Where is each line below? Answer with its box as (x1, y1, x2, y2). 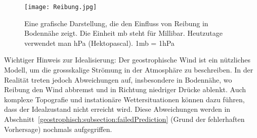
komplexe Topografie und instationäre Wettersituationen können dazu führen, (4, 94, 245, 104)
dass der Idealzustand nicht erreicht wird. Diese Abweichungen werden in (4, 104, 231, 114)
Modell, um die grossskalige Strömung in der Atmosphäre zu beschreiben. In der (4, 64, 253, 75)
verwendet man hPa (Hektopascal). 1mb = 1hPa (24, 37, 175, 48)
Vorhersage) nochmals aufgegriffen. (4, 123, 112, 134)
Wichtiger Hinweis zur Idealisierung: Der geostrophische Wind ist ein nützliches (4, 54, 250, 65)
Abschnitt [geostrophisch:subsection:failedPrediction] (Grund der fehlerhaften (4, 114, 245, 124)
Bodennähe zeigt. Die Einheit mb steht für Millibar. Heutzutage (24, 28, 223, 38)
